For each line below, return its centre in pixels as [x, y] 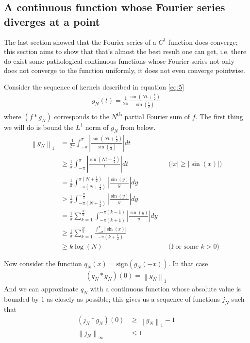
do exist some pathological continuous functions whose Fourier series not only [119, 61]
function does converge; [203, 42]
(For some [183, 246]
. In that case [188, 263]
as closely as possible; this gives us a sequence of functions [133, 298]
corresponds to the [82, 116]
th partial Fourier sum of [153, 116]
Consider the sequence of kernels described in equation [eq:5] [94, 86]
